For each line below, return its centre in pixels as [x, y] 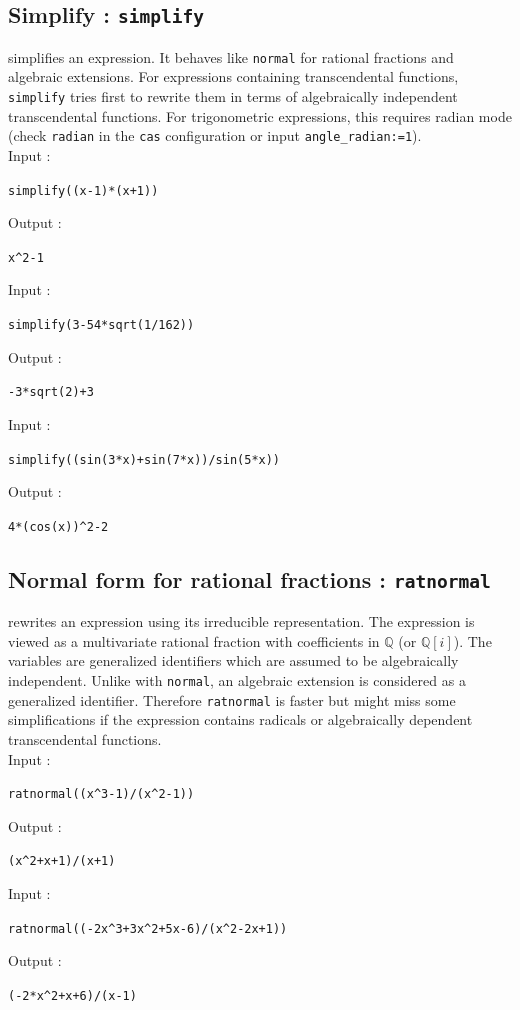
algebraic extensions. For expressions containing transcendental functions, [233, 76]
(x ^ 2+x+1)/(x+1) [62, 861]
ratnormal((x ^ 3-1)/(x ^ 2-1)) [101, 794]
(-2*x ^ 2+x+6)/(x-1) [72, 995]
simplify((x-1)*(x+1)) [83, 190]
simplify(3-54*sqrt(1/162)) [101, 325]
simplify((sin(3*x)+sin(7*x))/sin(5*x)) [144, 459]
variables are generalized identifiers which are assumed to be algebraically [233, 660]
